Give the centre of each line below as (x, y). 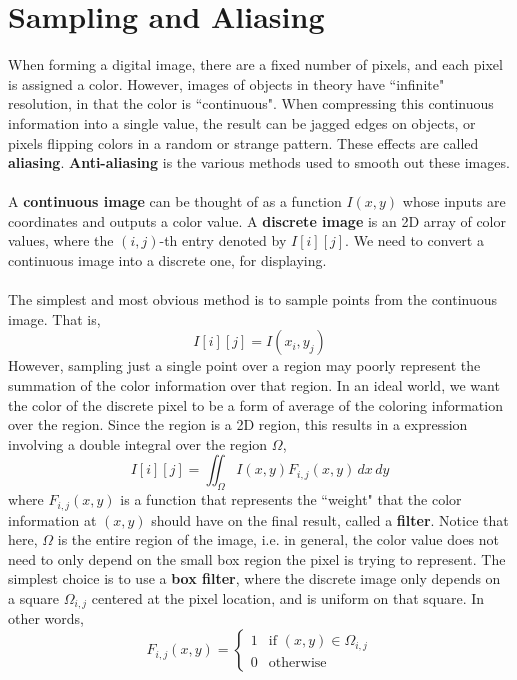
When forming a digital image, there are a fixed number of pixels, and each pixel (255, 64)
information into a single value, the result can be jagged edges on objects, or (242, 122)
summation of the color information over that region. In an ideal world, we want (254, 385)
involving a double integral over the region (138, 443)
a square (34, 598)
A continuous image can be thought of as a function (175, 201)
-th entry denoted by (223, 240)
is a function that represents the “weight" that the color (291, 499)
